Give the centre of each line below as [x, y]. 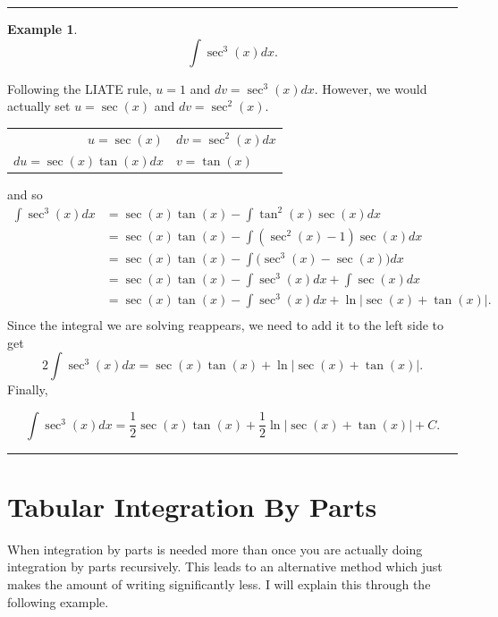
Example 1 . [42, 29]
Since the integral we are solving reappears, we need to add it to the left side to [226, 324]
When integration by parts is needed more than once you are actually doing [215, 549]
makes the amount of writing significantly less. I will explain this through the [219, 584]
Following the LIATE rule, [80, 88]
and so [25, 194]
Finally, [28, 389]
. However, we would [371, 88]
